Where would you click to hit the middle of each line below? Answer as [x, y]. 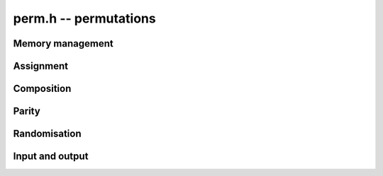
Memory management [63, 43]
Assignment [41, 66]
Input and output [51, 157]
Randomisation [47, 134]
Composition [42, 89]
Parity [27, 111]
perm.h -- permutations [84, 18]
